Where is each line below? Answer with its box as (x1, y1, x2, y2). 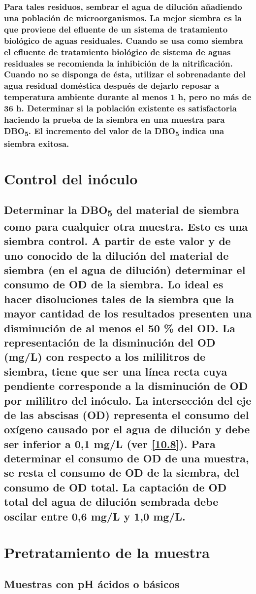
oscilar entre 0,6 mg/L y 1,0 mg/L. (4, 508, 186, 524)
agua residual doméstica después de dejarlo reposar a (4, 79, 220, 92)
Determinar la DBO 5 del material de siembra (4, 202, 239, 219)
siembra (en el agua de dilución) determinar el (4, 262, 246, 277)
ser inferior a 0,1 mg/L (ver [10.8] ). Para (4, 436, 216, 451)
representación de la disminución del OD (4, 334, 216, 349)
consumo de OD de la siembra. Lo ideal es (4, 277, 224, 292)
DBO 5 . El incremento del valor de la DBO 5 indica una (4, 125, 224, 139)
